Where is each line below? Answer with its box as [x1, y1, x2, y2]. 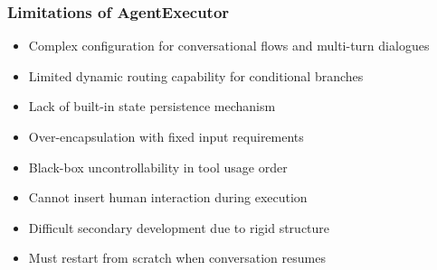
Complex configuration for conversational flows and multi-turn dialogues [28, 36, 430, 55]
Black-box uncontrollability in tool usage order [28, 157, 288, 176]
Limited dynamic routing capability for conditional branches [28, 66, 364, 85]
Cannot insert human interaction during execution [28, 188, 308, 207]
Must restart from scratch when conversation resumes [28, 248, 326, 267]
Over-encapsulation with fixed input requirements [28, 127, 304, 145]
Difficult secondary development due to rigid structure [28, 218, 330, 237]
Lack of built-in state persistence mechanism [28, 97, 276, 116]
